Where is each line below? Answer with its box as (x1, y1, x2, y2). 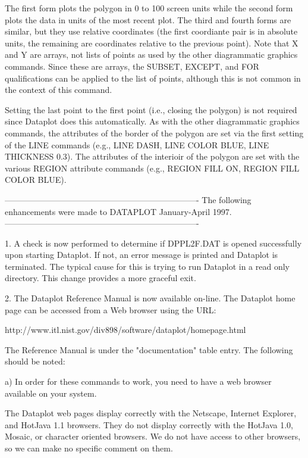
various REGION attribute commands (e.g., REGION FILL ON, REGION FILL (5, 161, 300, 174)
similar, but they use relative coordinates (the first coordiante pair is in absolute (5, 25, 298, 38)
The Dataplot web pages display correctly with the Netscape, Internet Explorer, (5, 407, 297, 419)
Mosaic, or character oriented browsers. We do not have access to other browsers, (5, 430, 301, 443)
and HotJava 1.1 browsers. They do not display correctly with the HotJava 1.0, (5, 418, 293, 431)
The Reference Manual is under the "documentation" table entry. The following (5, 343, 293, 356)
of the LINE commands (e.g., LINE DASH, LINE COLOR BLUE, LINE (5, 138, 269, 151)
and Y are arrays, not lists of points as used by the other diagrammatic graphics (5, 48, 298, 61)
